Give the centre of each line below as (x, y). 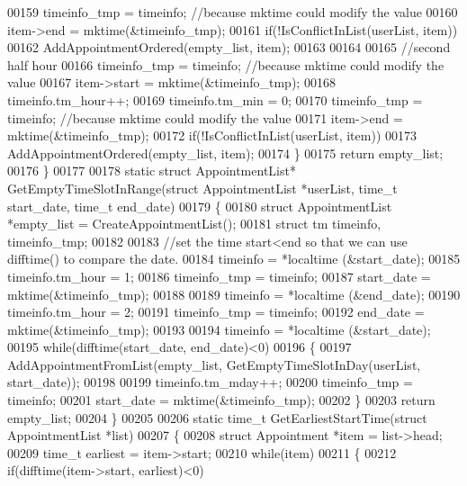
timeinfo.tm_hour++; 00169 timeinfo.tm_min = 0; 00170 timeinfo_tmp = (215, 99)
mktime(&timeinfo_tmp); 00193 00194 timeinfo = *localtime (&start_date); (219, 329)
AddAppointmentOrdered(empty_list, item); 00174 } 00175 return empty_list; (225, 153)
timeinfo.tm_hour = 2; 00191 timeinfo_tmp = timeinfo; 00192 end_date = (216, 312)
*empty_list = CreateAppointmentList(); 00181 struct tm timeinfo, (194, 224)
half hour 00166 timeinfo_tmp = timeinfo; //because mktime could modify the (226, 64)
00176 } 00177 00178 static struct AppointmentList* (152, 171)
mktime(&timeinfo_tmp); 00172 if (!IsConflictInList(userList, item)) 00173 (212, 135)
